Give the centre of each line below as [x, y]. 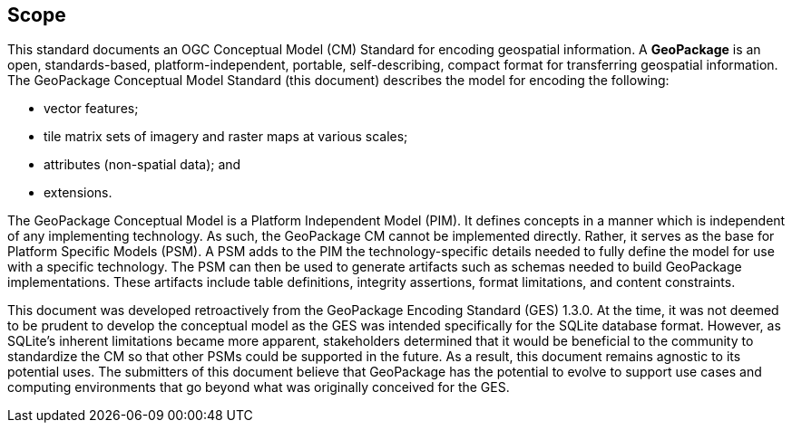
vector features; [91, 109]
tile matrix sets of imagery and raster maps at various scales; [226, 137]
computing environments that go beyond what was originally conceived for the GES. [259, 387]
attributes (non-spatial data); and [142, 165]
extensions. [78, 193]
